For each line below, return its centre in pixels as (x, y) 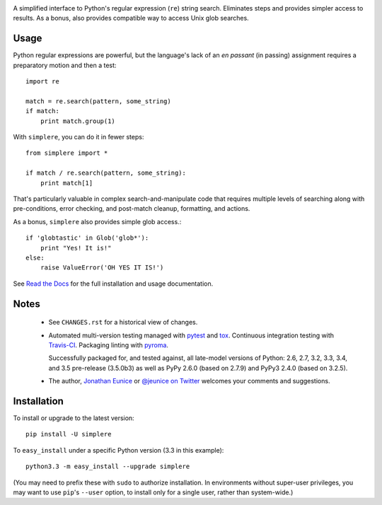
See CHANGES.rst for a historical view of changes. (123, 323)
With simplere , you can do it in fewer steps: (79, 137)
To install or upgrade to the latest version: (74, 418)
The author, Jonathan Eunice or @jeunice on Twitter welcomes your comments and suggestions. (189, 381)
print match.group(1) (78, 121)
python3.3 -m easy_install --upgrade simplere (108, 466)
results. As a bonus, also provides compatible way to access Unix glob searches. (131, 18)
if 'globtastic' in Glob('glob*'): (87, 238)
